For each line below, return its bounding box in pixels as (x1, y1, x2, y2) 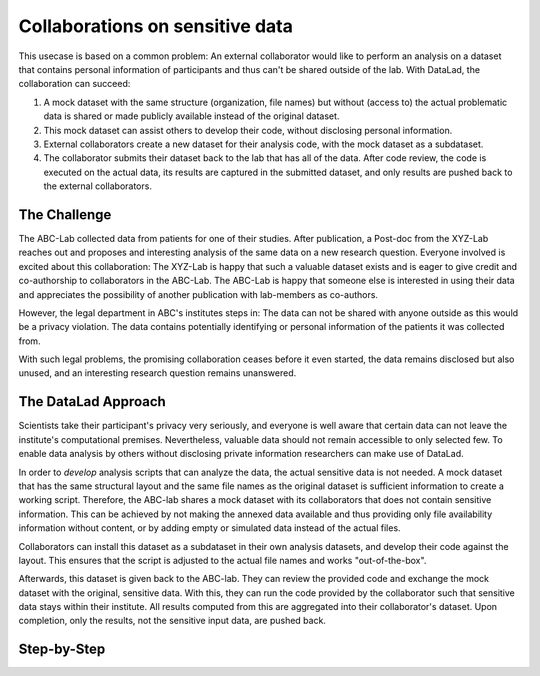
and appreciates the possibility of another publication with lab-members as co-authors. (18, 288, 379, 300)
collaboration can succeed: (18, 78, 131, 90)
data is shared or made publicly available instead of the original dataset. (43, 110, 340, 122)
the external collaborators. (43, 180, 152, 192)
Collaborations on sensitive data (18, 15, 294, 37)
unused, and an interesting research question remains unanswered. (18, 367, 297, 379)
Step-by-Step (18, 641, 106, 658)
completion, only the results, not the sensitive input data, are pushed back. (18, 615, 327, 627)
